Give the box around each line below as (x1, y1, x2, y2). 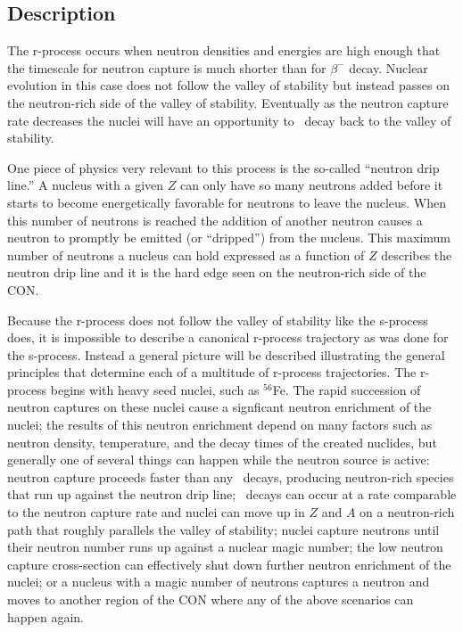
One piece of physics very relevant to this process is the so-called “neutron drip (7, 158, 440, 176)
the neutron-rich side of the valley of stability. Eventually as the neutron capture (7, 93, 449, 111)
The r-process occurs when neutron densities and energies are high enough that (7, 41, 441, 60)
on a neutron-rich (360, 503, 455, 521)
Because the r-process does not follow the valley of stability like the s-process (7, 310, 428, 329)
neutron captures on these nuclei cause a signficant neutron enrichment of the (7, 398, 432, 416)
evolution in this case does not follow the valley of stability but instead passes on (7, 76, 451, 94)
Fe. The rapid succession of (272, 380, 421, 398)
